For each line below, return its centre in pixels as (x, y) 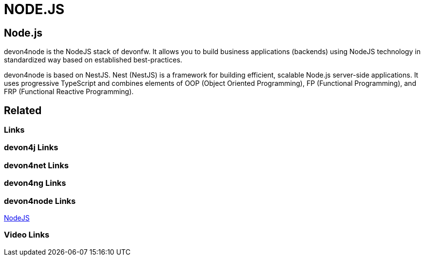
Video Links (27, 235)
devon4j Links (31, 148)
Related (23, 110)
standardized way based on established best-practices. (93, 60)
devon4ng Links (35, 183)
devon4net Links (36, 165)
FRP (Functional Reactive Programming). (69, 92)
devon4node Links (40, 201)
